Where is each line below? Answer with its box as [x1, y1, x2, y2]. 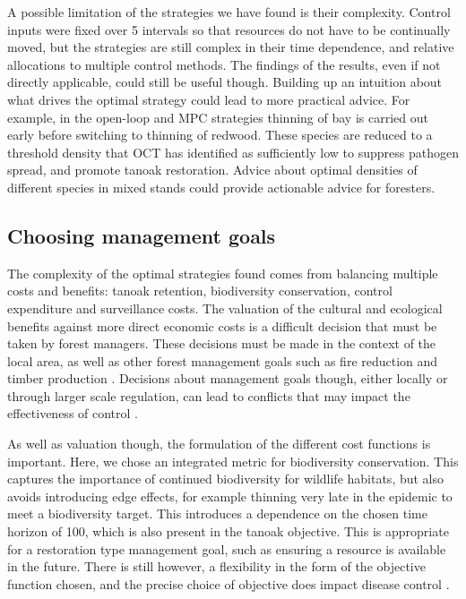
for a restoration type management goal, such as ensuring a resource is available [7, 539, 446, 558]
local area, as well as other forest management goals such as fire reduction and [7, 351, 438, 370]
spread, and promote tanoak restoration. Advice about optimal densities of [7, 160, 418, 179]
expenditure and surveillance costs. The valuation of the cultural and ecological [7, 298, 443, 317]
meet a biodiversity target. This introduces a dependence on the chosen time [7, 504, 427, 523]
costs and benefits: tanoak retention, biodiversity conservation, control [7, 281, 393, 300]
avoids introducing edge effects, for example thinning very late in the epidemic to [7, 486, 453, 505]
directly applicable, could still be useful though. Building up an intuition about [7, 73, 443, 91]
